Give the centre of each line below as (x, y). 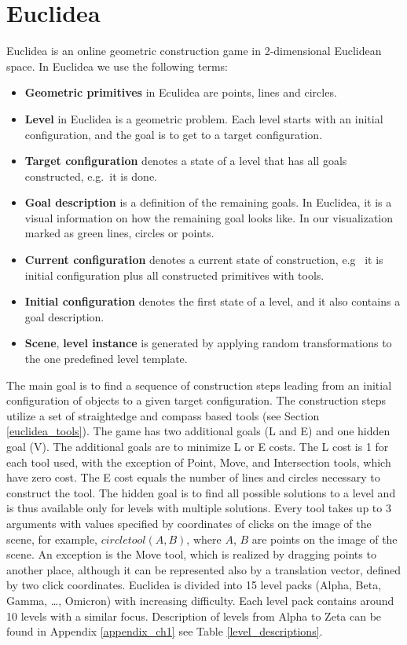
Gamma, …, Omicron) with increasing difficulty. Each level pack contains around (200, 600)
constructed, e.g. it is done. (91, 176)
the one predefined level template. (106, 359)
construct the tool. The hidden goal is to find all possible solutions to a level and (201, 492)
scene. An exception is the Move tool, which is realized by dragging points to (191, 554)
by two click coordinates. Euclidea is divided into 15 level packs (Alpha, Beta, (194, 585)
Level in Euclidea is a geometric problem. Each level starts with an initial (204, 118)
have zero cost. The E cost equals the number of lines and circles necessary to (193, 477)
